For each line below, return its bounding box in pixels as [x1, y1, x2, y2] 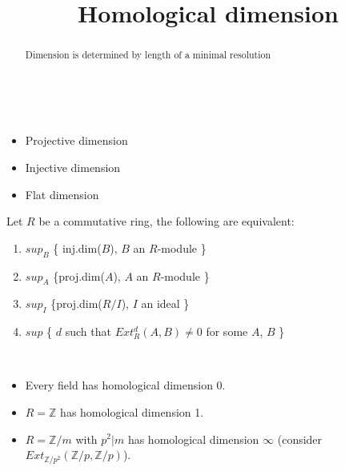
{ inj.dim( [53, 239, 102, 256]
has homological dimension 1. [60, 403, 204, 420]
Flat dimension [25, 186, 99, 202]
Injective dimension [25, 159, 121, 176]
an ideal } [141, 295, 190, 312]
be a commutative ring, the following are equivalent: [38, 213, 295, 230]
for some [206, 323, 248, 340]
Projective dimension [25, 132, 128, 149]
